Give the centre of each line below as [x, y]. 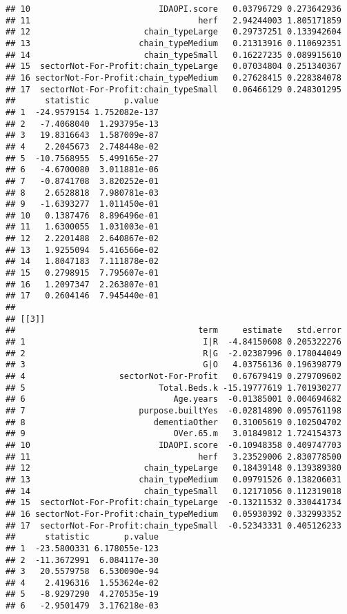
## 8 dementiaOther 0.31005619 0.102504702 [173, 422]
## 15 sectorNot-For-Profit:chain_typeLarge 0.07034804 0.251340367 [173, 66]
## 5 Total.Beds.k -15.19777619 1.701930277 [173, 388]
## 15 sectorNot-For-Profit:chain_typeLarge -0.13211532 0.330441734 [173, 503]
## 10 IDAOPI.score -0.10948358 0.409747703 [173, 445]
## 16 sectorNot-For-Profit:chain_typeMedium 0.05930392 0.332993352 [173, 514]
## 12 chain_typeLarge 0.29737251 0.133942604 [173, 32]
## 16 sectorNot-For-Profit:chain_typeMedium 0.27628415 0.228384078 [173, 78]
